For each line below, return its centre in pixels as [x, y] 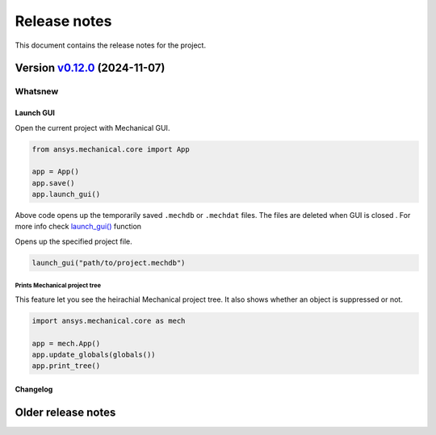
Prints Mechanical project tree [58, 286]
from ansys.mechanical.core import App [111, 149]
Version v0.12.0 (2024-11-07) [90, 68]
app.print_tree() [66, 366]
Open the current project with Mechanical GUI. [92, 128]
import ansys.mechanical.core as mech [109, 320]
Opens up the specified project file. [73, 241]
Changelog [34, 389]
